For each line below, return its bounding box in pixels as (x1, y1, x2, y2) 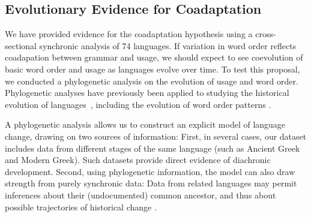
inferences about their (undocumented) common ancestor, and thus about (5, 188, 276, 201)
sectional (5, 39, 37, 52)
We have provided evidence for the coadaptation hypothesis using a (5, 28, 253, 40)
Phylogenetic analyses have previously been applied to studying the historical (5, 86, 289, 99)
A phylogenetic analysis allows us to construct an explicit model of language (5, 118, 286, 131)
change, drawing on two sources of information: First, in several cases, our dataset (5, 129, 307, 142)
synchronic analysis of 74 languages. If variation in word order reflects (39, 39, 297, 52)
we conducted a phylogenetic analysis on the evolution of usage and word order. (5, 74, 298, 87)
